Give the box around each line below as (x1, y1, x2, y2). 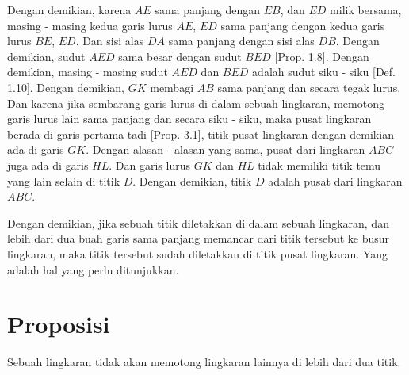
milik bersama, (330, 2, 402, 17)
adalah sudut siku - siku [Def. (252, 63, 396, 80)
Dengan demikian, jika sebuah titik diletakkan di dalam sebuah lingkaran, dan (7, 214, 389, 231)
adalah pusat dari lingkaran (268, 172, 403, 189)
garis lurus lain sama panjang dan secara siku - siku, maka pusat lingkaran (7, 110, 372, 127)
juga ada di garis (7, 156, 89, 173)
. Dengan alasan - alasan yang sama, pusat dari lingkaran (86, 141, 365, 158)
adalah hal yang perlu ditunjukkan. (7, 261, 179, 277)
